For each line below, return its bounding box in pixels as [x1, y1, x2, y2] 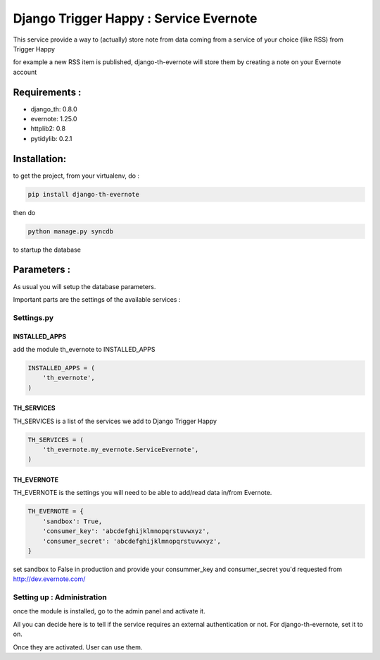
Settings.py [13, 312, 54, 322]
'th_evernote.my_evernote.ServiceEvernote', [42, 446, 199, 454]
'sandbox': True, [42, 517, 103, 525]
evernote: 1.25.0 [30, 115, 77, 123]
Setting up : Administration [13, 592, 107, 602]
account [13, 68, 37, 76]
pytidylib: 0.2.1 [30, 134, 72, 142]
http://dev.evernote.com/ [13, 575, 86, 583]
